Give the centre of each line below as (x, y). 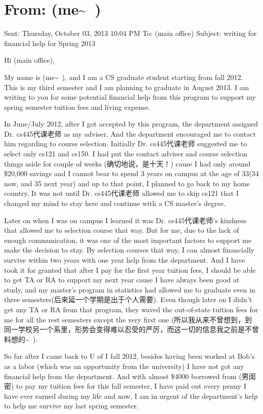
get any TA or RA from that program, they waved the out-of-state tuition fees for (131, 309)
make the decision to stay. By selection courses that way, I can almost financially (129, 250)
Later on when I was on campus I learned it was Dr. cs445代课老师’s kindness (125, 220)
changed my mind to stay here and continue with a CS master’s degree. (115, 203)
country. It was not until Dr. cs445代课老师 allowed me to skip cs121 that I (121, 193)
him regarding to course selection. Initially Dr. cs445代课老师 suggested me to (126, 143)
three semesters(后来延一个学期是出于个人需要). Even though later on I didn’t (128, 299)
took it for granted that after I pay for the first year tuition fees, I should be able (130, 270)
